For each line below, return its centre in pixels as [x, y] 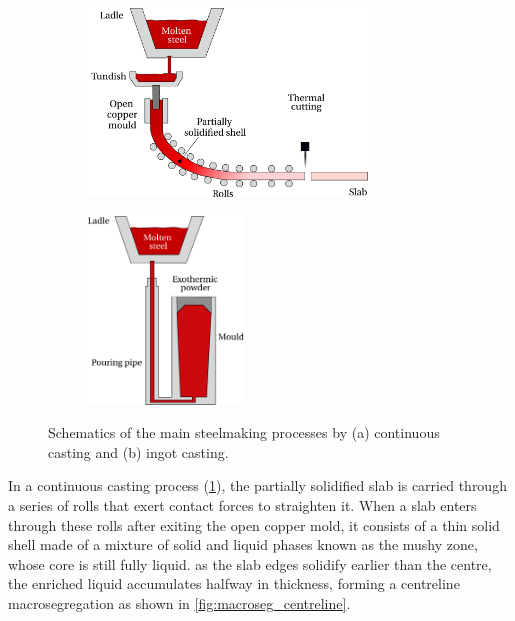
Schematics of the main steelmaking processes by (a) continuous [244, 432]
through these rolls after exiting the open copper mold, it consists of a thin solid [254, 524]
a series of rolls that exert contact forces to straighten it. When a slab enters [242, 504]
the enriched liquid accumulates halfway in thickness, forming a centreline [234, 583]
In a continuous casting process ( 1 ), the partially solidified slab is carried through [257, 485]
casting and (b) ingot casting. [138, 451]
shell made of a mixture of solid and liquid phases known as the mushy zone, [243, 544]
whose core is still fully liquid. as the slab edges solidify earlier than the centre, [250, 563]
